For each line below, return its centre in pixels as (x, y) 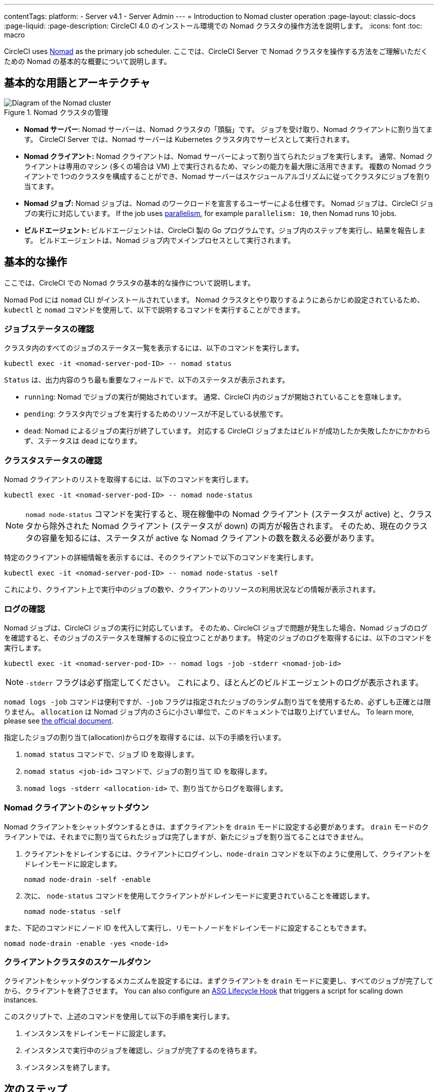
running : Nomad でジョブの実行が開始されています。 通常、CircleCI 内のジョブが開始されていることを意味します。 (215, 397)
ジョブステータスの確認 (49, 329)
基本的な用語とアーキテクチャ (77, 83)
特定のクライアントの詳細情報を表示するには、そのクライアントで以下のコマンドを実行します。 (161, 557)
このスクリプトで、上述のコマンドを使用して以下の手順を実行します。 (119, 1016)
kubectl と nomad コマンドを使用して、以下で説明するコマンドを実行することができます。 (154, 309)
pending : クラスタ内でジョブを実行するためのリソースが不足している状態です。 (156, 414)
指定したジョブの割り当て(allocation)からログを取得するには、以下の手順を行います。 (145, 737)
